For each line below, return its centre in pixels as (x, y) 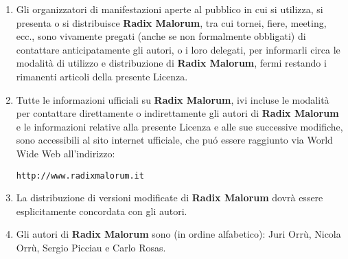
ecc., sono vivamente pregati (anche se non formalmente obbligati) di (161, 36)
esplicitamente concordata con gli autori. (102, 211)
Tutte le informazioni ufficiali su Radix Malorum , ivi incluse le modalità (173, 99)
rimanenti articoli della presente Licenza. (102, 76)
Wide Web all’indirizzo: (66, 153)
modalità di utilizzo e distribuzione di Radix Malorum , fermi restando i (171, 63)
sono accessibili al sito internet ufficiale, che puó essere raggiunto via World (174, 140)
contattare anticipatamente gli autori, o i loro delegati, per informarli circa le (178, 49)
